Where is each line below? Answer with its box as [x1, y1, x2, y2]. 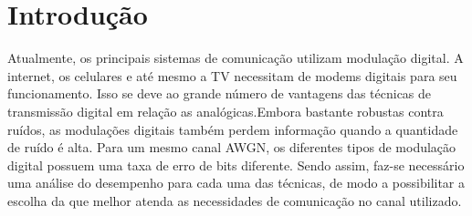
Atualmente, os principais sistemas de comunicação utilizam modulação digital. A [7, 48, 464, 67]
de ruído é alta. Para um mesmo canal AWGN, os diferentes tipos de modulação [7, 138, 456, 157]
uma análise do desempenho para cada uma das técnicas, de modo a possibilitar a [7, 173, 466, 192]
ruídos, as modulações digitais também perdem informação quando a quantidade [7, 119, 458, 139]
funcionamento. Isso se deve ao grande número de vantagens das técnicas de [7, 84, 432, 103]
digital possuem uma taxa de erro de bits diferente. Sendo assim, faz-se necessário [7, 155, 465, 174]
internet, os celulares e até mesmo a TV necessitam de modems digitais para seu [7, 66, 457, 85]
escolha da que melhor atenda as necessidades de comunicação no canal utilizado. [7, 190, 462, 210]
